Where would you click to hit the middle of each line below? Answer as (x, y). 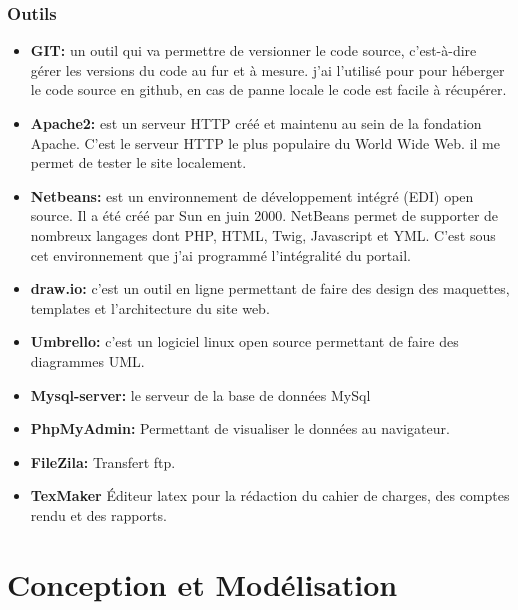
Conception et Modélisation (202, 583)
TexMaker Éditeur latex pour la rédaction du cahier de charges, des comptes (270, 495)
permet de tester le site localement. (138, 162)
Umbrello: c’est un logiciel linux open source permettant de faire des (244, 341)
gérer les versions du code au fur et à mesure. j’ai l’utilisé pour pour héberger (267, 69)
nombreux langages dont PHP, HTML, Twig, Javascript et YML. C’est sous (263, 234)
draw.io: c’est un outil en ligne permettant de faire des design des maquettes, (270, 288)
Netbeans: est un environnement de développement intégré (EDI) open (252, 195)
